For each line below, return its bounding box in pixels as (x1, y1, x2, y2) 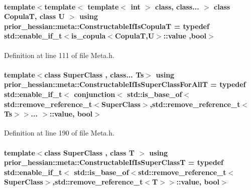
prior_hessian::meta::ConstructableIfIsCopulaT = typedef (4, 20, 209, 31)
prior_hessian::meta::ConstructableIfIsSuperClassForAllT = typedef (4, 79, 246, 89)
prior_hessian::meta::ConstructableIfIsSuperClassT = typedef (4, 157, 223, 167)
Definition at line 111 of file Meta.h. (4, 49, 114, 60)
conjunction (74, 88, 115, 99)
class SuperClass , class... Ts (44, 69, 144, 79)
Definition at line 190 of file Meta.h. (4, 127, 114, 138)
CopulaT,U (115, 30, 155, 41)
